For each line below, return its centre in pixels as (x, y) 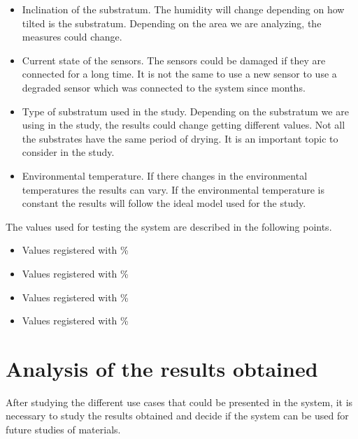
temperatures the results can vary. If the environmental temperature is (173, 189)
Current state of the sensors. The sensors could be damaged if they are (174, 60)
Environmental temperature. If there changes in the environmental (165, 175)
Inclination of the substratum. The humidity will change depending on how (183, 9)
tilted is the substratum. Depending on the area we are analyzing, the (172, 23)
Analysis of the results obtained (162, 368)
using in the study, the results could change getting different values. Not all (184, 125)
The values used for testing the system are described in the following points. (169, 226)
